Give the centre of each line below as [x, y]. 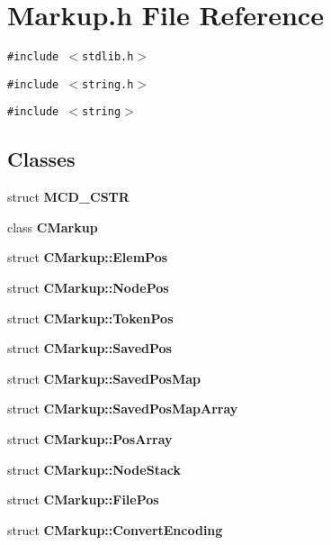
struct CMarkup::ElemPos [88, 257]
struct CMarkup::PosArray [90, 439]
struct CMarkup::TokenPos [90, 318]
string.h [108, 84]
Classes [41, 159]
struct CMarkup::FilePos [83, 500]
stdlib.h [108, 57]
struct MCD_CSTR [68, 197]
